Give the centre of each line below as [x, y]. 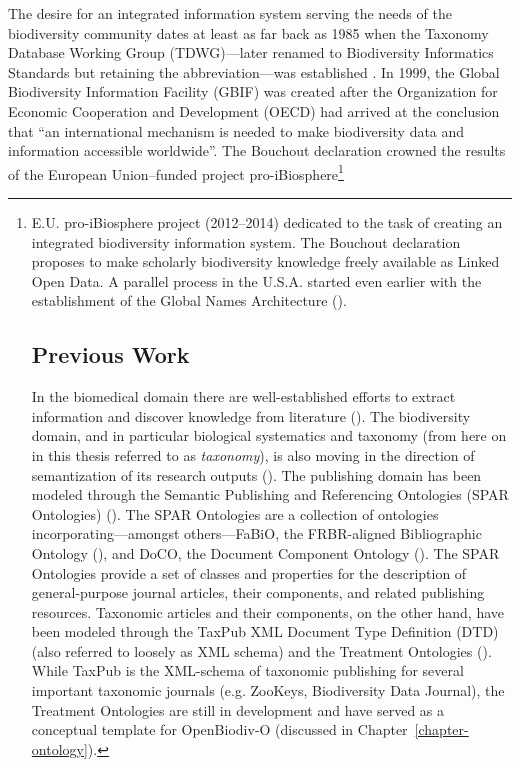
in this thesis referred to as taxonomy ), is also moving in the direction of [253, 454]
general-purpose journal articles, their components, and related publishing [258, 592]
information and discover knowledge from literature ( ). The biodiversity [251, 415]
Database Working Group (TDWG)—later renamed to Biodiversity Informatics [251, 52]
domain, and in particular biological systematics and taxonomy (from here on [269, 435]
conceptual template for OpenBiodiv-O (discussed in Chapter [219, 729]
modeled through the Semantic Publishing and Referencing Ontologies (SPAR [270, 494]
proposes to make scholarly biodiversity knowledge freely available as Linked [265, 261]
